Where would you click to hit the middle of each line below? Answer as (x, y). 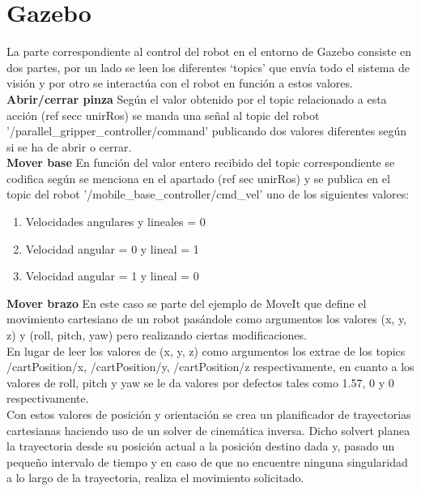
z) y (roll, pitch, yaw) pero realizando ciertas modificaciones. (157, 335)
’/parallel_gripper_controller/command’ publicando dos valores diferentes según (207, 131)
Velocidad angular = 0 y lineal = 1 (112, 248)
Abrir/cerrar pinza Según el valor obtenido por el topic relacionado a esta (197, 98)
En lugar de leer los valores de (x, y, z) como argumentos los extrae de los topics (206, 350)
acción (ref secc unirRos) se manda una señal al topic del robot (163, 115)
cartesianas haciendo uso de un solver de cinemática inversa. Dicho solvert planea (208, 430)
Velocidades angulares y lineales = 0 (115, 222)
